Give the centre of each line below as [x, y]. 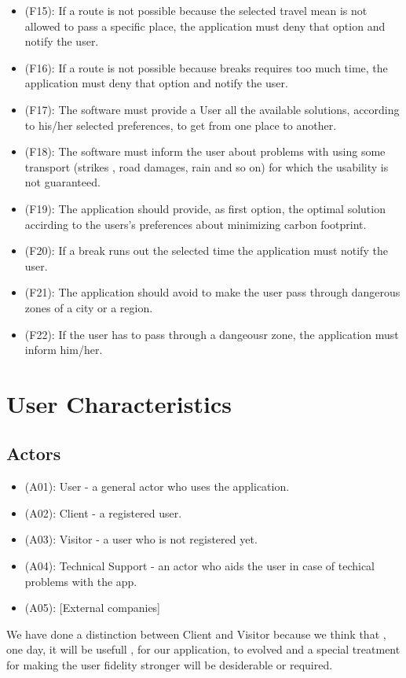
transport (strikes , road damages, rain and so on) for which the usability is [207, 166]
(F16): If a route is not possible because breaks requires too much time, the [206, 67]
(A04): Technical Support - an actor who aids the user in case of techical [200, 566]
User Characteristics [119, 403]
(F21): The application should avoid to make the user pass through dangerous [212, 292]
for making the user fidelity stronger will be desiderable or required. [170, 665]
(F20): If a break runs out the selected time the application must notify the [206, 251]
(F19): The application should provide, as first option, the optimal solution [205, 208]
